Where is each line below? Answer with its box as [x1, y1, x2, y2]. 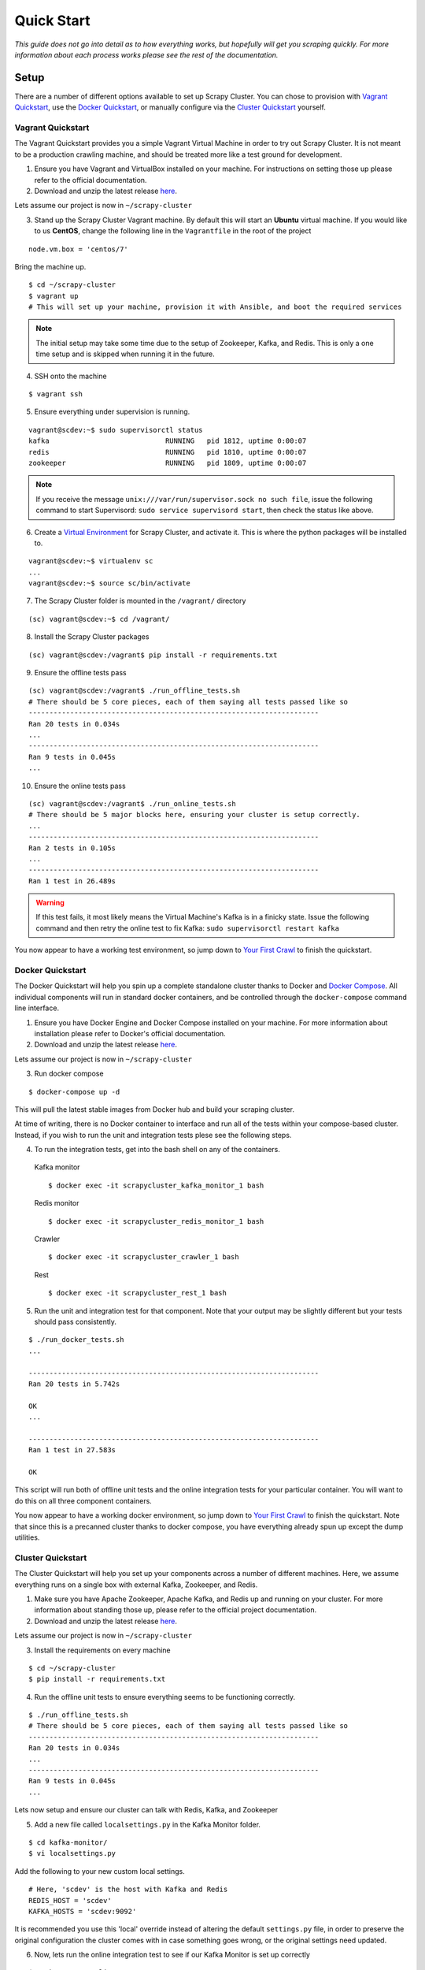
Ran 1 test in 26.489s [28, 876, 116, 886]
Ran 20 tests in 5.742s [28, 1379, 120, 1388]
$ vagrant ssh [28, 390, 83, 399]
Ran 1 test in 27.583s [28, 1446, 116, 1455]
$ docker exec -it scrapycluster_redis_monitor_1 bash [48, 1217, 264, 1225]
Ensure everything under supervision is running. [34, 407, 190, 417]
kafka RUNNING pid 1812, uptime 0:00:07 [28, 437, 307, 445]
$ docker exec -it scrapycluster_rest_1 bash [48, 1288, 227, 1298]
